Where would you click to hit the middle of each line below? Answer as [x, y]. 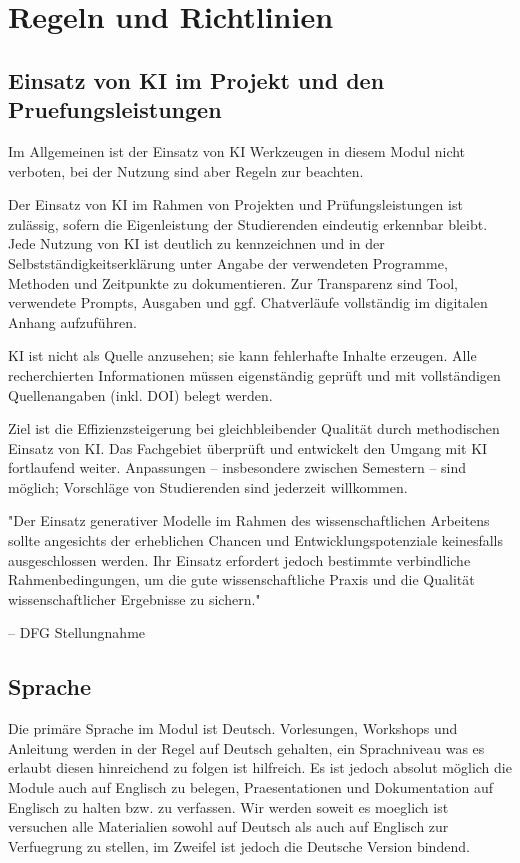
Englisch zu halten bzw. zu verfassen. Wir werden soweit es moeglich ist [228, 806]
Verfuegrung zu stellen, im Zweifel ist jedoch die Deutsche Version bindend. [239, 845]
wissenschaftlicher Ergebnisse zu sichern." [134, 598]
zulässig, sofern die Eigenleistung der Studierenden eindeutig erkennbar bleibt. [248, 223]
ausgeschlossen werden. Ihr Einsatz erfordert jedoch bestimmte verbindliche [239, 559]
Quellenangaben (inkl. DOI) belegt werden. [140, 394]
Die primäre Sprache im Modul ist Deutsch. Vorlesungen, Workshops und [233, 728]
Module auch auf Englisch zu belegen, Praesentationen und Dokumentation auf [250, 787]
